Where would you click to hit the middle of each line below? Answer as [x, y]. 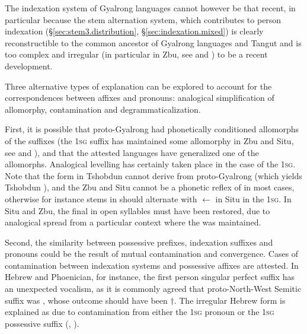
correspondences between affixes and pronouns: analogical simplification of [140, 98]
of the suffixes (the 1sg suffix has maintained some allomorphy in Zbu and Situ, [149, 140]
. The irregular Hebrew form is [230, 300]
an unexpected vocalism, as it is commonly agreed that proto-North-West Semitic [153, 289]
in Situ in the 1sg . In [253, 198]
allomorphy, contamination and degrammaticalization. [103, 109]
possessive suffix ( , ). [42, 323]
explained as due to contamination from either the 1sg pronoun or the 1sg [140, 312]
